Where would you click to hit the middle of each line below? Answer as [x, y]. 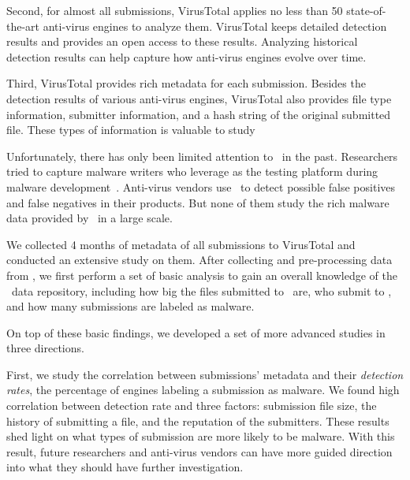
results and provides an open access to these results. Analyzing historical [182, 41]
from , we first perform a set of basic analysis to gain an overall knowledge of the [202, 275]
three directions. [45, 348]
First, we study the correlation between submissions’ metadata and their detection [205, 374]
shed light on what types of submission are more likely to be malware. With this [201, 436]
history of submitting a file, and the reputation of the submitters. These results [198, 420]
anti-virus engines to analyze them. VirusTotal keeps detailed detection [215, 26]
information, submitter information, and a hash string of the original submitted [199, 114]
